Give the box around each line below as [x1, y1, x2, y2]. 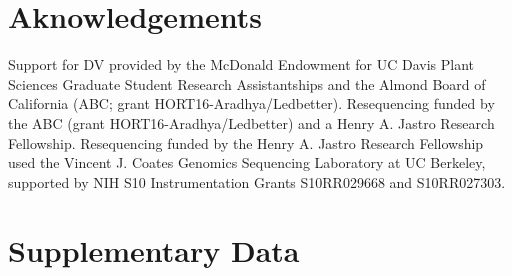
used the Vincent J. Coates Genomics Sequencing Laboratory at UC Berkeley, [8, 152, 486, 173]
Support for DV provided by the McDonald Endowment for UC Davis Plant [8, 54, 474, 75]
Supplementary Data [8, 230, 300, 271]
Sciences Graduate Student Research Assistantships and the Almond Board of [8, 73, 486, 94]
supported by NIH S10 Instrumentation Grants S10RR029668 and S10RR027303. [8, 171, 506, 192]
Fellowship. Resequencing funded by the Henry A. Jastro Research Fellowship [8, 132, 484, 153]
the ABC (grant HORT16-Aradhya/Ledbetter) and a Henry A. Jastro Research [8, 112, 495, 133]
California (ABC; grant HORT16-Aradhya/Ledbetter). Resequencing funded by [8, 93, 495, 114]
